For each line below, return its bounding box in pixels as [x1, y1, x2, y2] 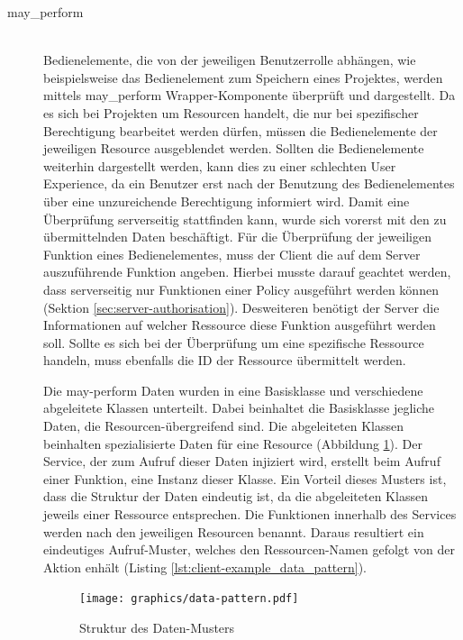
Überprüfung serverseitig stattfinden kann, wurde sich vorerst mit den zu [43, 209, 447, 228]
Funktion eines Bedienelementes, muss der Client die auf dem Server [43, 244, 421, 263]
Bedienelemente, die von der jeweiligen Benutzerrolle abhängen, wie [43, 50, 416, 69]
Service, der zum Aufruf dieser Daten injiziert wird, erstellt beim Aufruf [43, 452, 440, 471]
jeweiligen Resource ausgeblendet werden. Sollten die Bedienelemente [43, 139, 424, 158]
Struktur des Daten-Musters [79, 618, 235, 637]
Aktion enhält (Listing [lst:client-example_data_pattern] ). [43, 557, 368, 576]
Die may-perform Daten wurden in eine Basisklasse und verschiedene [43, 380, 423, 399]
